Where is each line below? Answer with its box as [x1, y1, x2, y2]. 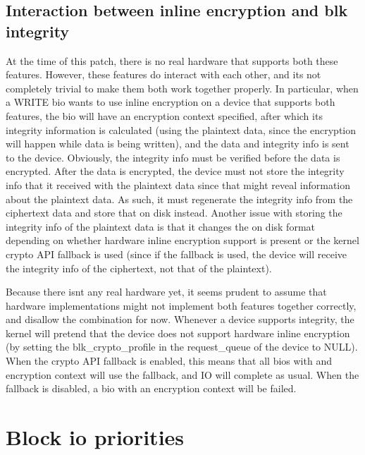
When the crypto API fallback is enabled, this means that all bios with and [6, 353, 332, 368]
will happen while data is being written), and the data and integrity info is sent [6, 136, 349, 151]
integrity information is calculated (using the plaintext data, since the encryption [6, 122, 356, 137]
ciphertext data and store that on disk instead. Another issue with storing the [6, 205, 342, 220]
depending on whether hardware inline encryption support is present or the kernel [6, 233, 359, 248]
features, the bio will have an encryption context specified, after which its [6, 108, 323, 123]
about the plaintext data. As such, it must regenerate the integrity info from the [6, 191, 353, 206]
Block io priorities [6, 423, 185, 451]
